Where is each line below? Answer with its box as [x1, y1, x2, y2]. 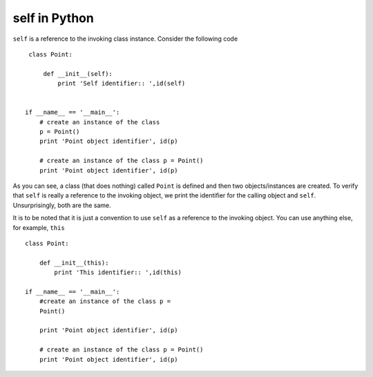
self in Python [12, 10, 95, 26]
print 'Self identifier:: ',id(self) [57, 79, 186, 88]
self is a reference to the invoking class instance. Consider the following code [12, 35, 238, 43]
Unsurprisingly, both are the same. [12, 201, 111, 209]
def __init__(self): [43, 70, 113, 77]
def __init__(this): [39, 259, 109, 267]
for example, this [12, 223, 65, 231]
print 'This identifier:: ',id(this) [54, 269, 182, 276]
